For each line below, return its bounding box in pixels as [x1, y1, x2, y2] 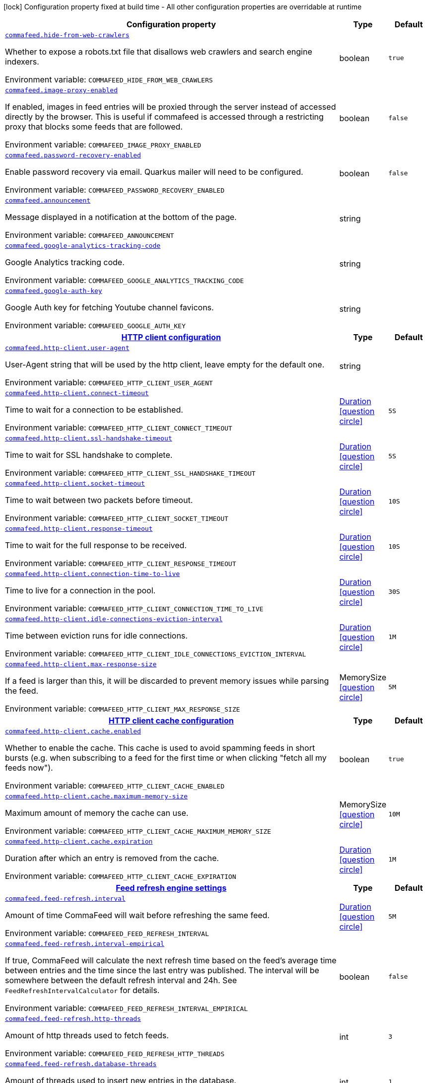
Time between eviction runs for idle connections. [5, 631, 188, 641]
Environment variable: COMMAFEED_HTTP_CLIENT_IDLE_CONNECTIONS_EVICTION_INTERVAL [5, 649, 306, 658]
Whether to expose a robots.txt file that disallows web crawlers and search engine [5, 47, 312, 57]
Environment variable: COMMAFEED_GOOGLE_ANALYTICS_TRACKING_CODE [5, 275, 244, 285]
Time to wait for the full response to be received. [5, 540, 187, 550]
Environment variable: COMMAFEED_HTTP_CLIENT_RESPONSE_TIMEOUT [5, 558, 236, 568]
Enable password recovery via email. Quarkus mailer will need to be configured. [5, 167, 303, 177]
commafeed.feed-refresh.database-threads [5, 1060, 157, 1068]
